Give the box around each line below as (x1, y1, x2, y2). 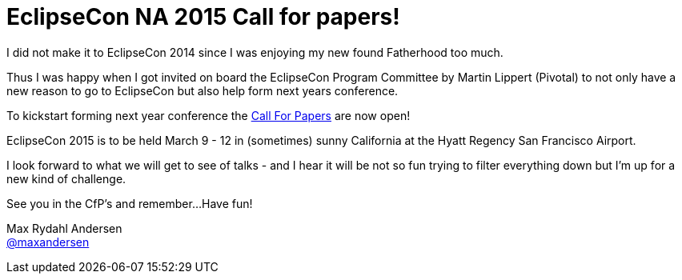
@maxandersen (6, 234, 90, 249)
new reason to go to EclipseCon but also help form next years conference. (6, 83, 399, 98)
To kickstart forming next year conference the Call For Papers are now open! (6, 108, 411, 122)
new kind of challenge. (6, 171, 126, 186)
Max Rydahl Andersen (6, 221, 122, 235)
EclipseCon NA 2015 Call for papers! (6, 3, 400, 30)
